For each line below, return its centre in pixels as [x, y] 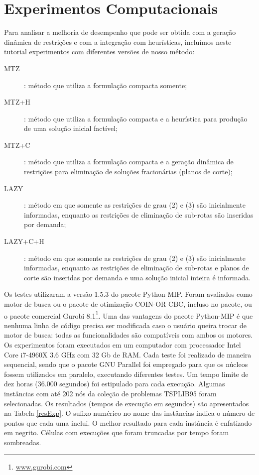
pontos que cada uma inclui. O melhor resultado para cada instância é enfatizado [128, 422]
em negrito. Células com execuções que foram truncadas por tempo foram [117, 432]
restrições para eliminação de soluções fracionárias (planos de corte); [128, 172]
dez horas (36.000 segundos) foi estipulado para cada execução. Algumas [115, 384]
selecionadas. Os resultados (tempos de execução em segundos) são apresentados [127, 403]
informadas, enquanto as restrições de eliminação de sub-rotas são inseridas [139, 214]
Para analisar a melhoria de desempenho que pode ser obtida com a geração [120, 32]
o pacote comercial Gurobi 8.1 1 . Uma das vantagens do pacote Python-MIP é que [129, 315]
